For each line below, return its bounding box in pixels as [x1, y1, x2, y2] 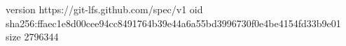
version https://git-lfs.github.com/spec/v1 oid [6, 2, 203, 16]
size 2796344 [6, 29, 59, 44]
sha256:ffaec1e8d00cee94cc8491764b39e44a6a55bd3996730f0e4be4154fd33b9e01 [6, 15, 341, 30]
